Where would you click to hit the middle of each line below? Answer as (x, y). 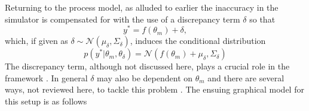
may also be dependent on (145, 77)
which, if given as (36, 41)
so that (262, 19)
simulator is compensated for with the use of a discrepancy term (123, 19)
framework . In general (46, 77)
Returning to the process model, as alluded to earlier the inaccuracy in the (142, 7)
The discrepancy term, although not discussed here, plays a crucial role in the (147, 66)
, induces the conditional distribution (198, 41)
